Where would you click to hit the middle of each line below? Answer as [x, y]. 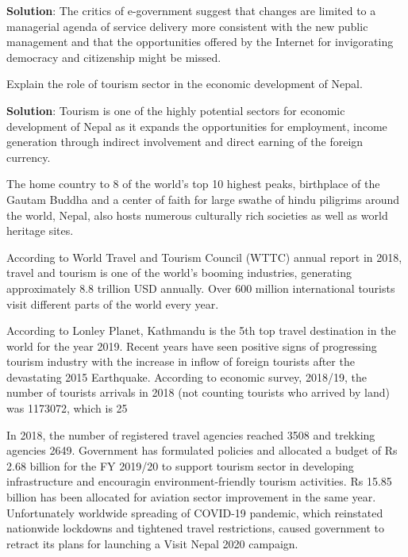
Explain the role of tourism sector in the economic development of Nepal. [185, 84]
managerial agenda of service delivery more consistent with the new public [187, 26]
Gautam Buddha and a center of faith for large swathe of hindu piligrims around [203, 199]
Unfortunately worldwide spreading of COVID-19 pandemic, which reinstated [195, 512]
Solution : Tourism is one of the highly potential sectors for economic [176, 110]
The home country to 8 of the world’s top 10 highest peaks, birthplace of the [193, 184]
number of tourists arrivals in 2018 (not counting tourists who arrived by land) [198, 392]
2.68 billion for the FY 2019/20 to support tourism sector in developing [180, 465]
